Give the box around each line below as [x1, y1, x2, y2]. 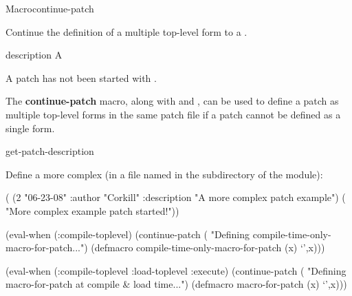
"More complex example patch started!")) [5, 203, 179, 218]
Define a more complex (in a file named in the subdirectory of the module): [5, 167, 323, 181]
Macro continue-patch [5, 1, 94, 15]
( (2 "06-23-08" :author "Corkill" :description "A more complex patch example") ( [5, 190, 346, 204]
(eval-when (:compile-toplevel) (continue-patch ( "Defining [5, 226, 250, 241]
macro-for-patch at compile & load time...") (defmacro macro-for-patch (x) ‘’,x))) [5, 277, 347, 291]
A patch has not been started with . [5, 70, 157, 85]
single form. [5, 120, 55, 135]
